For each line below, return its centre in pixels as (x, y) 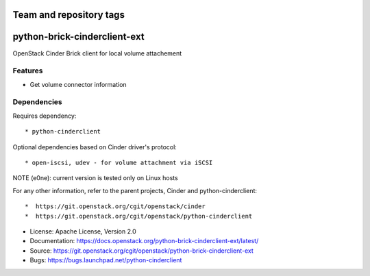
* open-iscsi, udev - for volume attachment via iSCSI (119, 162)
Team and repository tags (69, 15)
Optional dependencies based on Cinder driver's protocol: (95, 147)
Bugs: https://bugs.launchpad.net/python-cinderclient (106, 260)
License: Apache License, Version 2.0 (83, 231)
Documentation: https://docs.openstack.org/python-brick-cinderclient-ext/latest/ (144, 241)
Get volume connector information (78, 84)
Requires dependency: (45, 116)
